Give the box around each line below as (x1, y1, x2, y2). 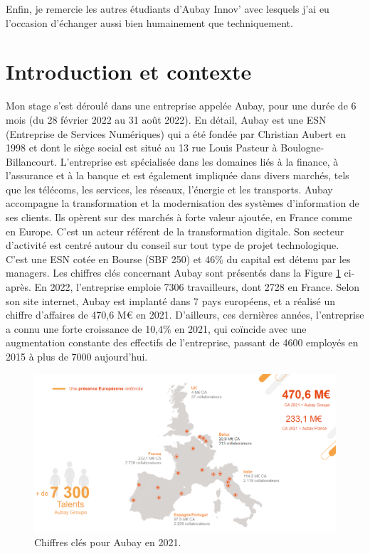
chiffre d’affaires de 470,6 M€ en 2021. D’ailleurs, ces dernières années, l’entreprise (6, 307, 364, 322)
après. (6, 279, 31, 294)
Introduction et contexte (6, 57, 252, 86)
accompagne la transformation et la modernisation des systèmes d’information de (6, 196, 359, 211)
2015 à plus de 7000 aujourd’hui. (6, 349, 148, 363)
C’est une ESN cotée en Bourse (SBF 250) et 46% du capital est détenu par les (6, 251, 351, 266)
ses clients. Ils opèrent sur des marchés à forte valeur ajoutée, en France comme (6, 210, 352, 225)
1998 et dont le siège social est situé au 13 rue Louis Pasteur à (6, 140, 277, 155)
